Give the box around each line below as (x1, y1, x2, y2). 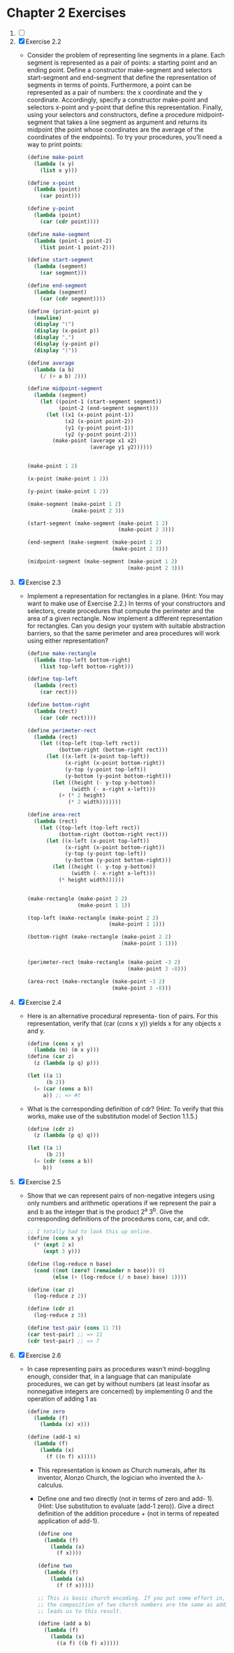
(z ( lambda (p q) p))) (33, 1059, 100, 1066)
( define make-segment (27, 231, 90, 238)
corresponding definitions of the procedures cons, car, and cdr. (27, 1214, 210, 1223)
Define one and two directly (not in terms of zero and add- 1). (37, 1494, 214, 1502)
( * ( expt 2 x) (33, 1242, 75, 1249)
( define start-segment (27, 256, 94, 263)
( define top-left (27, 675, 78, 683)
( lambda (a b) (33, 366, 75, 373)
